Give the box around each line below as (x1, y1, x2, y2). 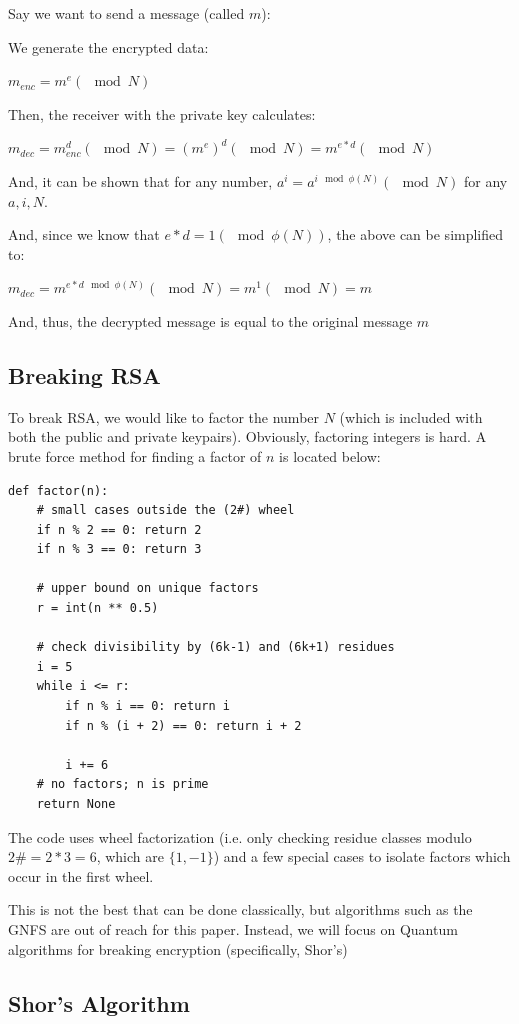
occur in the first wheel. (8, 865, 154, 886)
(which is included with (339, 406, 483, 427)
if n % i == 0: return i (65, 699, 230, 714)
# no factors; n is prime (36, 777, 209, 792)
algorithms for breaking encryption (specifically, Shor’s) (8, 938, 348, 959)
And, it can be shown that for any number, (8, 170, 273, 191)
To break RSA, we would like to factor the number (8, 406, 320, 427)
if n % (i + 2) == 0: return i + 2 (65, 718, 302, 733)
